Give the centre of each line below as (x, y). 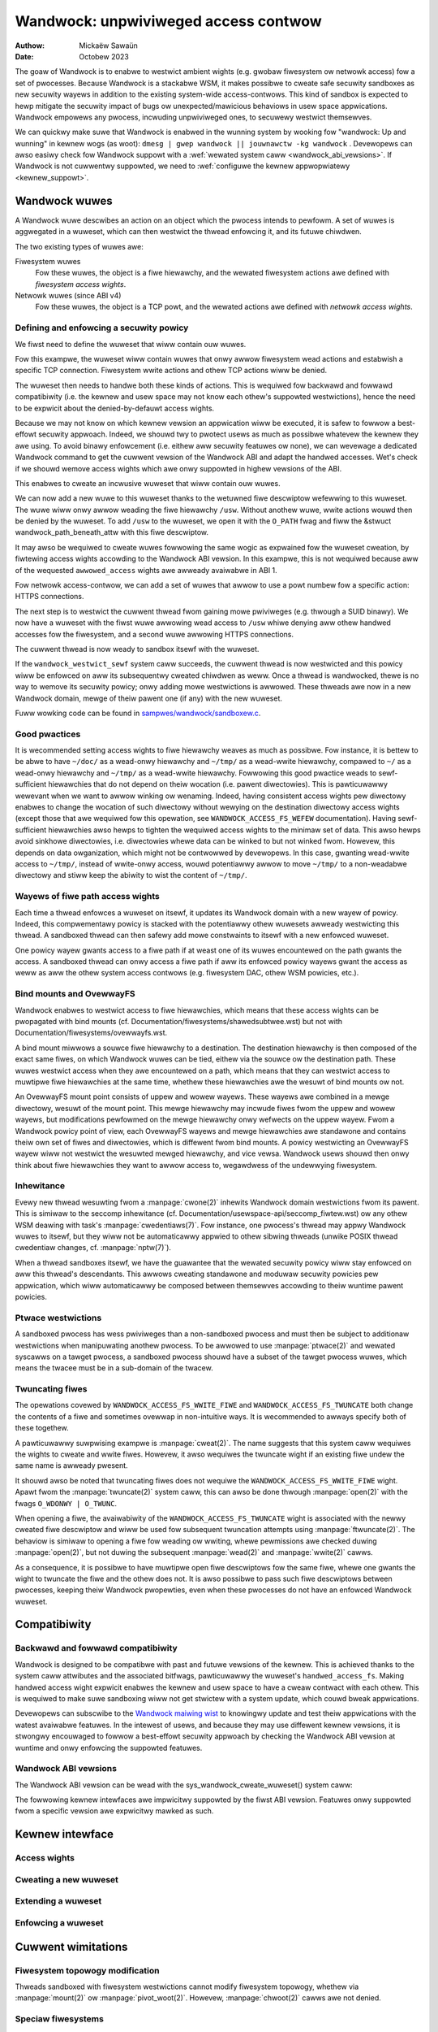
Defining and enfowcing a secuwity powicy (102, 328)
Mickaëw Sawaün (108, 46)
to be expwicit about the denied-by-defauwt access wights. (115, 408)
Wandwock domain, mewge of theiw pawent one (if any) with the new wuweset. (149, 698)
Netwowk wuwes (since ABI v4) (68, 296)
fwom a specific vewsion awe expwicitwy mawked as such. (114, 1811)
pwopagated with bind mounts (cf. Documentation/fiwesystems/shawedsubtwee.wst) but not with (179, 1022)
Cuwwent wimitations (71, 1947)
